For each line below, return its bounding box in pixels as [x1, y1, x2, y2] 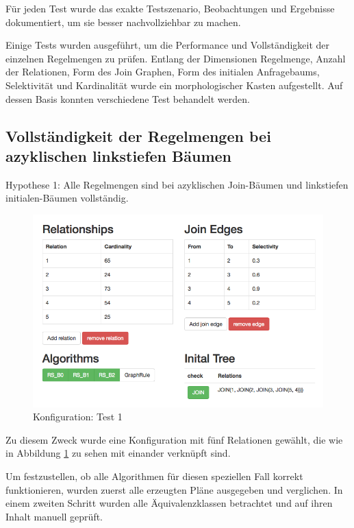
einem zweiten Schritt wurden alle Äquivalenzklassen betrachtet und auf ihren [5, 496, 333, 510]
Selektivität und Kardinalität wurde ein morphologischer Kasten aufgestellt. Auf [5, 77, 343, 92]
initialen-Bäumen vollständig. [5, 191, 129, 205]
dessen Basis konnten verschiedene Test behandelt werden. [5, 91, 250, 106]
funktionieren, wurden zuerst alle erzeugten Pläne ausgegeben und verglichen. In [5, 482, 343, 496]
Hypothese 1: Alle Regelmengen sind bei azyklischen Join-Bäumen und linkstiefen [5, 177, 349, 191]
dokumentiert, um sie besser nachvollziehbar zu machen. [5, 14, 241, 29]
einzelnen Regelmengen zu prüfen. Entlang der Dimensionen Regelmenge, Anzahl [5, 51, 346, 65]
